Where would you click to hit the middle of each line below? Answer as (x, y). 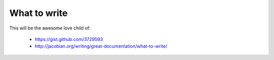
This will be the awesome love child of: (50, 28)
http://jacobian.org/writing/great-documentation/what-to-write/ (101, 46)
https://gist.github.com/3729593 (69, 39)
